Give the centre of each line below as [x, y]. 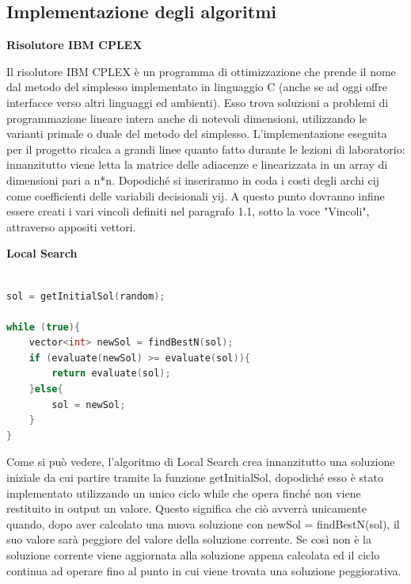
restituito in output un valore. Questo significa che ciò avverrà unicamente [186, 508]
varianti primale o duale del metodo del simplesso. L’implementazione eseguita [197, 134]
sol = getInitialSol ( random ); [86, 296]
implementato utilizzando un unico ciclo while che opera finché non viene [184, 492]
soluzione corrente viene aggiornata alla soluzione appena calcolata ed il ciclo [193, 555]
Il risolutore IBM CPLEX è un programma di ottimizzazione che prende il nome [201, 71]
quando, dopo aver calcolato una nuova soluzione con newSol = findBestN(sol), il [203, 523]
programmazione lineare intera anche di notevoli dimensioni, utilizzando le [187, 118]
